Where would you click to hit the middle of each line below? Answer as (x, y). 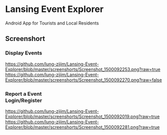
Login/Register (24, 100)
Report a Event (24, 93)
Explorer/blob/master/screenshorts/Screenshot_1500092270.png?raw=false (83, 80)
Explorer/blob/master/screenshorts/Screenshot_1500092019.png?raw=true (82, 116)
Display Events (24, 53)
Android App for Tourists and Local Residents (52, 23)
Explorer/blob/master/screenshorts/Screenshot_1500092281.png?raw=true (82, 127)
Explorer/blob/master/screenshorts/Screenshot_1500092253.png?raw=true (83, 69)
